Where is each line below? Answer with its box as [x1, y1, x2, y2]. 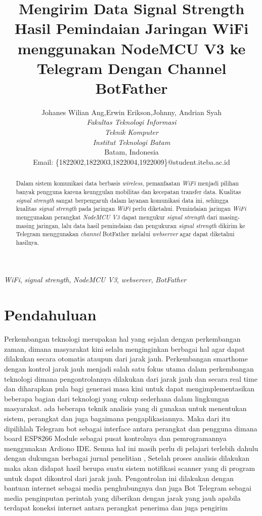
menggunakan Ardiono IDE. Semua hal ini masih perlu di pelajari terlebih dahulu [4, 443, 258, 453]
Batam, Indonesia [104, 146, 159, 157]
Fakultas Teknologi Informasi [86, 117, 177, 127]
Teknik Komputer [105, 127, 158, 137]
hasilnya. [16, 238, 39, 246]
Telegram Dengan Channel [36, 57, 227, 78]
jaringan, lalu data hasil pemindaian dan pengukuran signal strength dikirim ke [36, 221, 245, 230]
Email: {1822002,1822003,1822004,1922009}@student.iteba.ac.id [33, 156, 230, 167]
